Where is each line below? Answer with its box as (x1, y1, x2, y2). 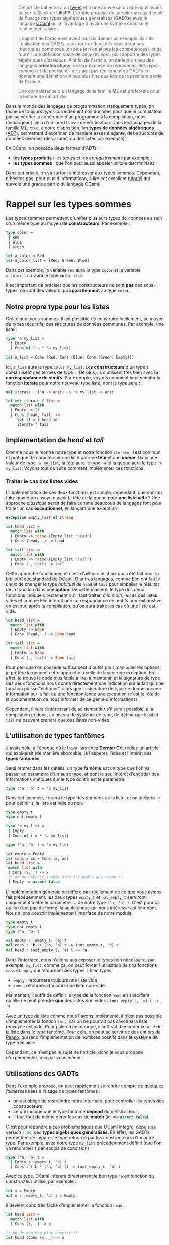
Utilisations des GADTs (6, 1069, 79, 1078)
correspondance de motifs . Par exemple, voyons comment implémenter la (6, 374, 161, 380)
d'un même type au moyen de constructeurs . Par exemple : (6, 220, 130, 226)
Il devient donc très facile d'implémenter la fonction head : (6, 1202, 125, 1208)
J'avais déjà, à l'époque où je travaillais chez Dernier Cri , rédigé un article (6, 745, 159, 751)
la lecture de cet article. (18, 93, 67, 99)
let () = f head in (17, 417, 58, 422)
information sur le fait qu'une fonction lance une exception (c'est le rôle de (6, 691, 160, 697)
